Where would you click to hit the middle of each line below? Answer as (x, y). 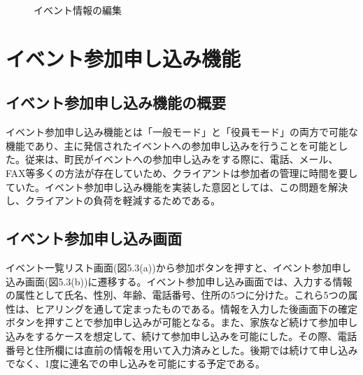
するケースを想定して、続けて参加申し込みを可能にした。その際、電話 (196, 335)
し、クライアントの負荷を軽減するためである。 (113, 200)
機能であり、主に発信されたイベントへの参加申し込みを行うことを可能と (172, 145)
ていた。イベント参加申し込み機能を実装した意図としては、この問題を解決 (177, 186)
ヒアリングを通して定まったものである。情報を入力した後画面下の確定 (196, 308)
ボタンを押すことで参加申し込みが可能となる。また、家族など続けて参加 (172, 322)
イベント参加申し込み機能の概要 (116, 102)
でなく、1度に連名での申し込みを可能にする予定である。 (135, 363)
